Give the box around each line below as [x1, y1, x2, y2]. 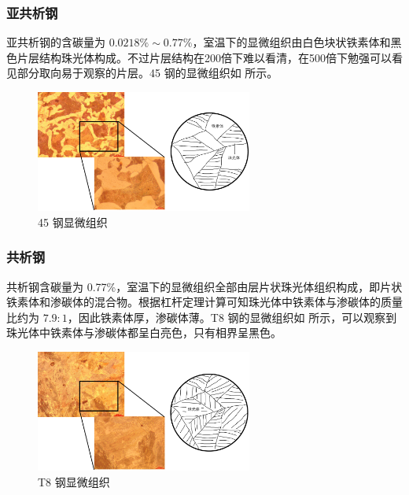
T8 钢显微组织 [38, 473, 110, 489]
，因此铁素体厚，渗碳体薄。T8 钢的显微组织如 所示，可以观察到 [67, 308, 397, 325]
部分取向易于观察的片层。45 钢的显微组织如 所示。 [17, 65, 278, 81]
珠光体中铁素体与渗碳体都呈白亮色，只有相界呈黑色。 [6, 324, 282, 341]
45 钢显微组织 [38, 213, 108, 230]
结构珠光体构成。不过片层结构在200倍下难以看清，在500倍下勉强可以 [39, 49, 392, 65]
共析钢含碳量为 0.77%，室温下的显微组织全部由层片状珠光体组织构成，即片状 [6, 278, 403, 294]
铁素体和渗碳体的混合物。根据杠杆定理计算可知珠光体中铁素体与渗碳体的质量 [6, 294, 403, 310]
